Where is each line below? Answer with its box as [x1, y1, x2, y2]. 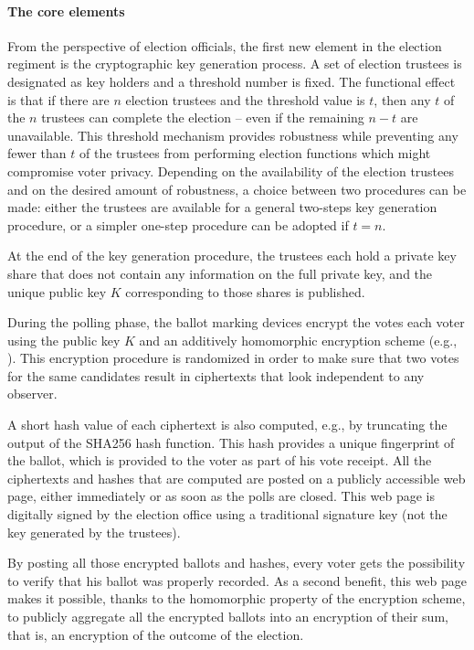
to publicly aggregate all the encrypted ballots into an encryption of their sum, [7, 607, 448, 626]
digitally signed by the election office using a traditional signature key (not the [7, 505, 448, 524]
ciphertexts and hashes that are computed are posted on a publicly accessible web [7, 468, 466, 487]
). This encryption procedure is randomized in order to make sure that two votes [7, 348, 459, 368]
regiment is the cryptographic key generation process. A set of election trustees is [7, 54, 462, 73]
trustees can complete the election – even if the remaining [41, 108, 364, 127]
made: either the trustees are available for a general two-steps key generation [7, 197, 437, 217]
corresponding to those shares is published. [125, 282, 365, 301]
